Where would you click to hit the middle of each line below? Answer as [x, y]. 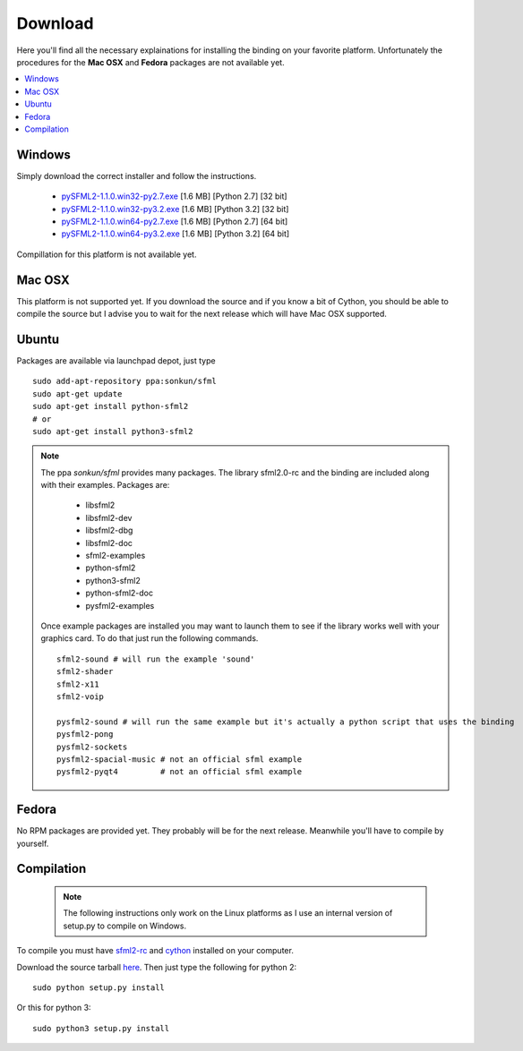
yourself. [33, 843]
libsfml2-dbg [109, 530]
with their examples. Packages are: [105, 485]
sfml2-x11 [78, 684]
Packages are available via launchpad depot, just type [116, 360]
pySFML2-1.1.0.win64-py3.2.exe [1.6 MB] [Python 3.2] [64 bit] [176, 234]
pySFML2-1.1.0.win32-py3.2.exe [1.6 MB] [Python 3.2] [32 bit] [175, 209]
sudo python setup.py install [99, 987]
